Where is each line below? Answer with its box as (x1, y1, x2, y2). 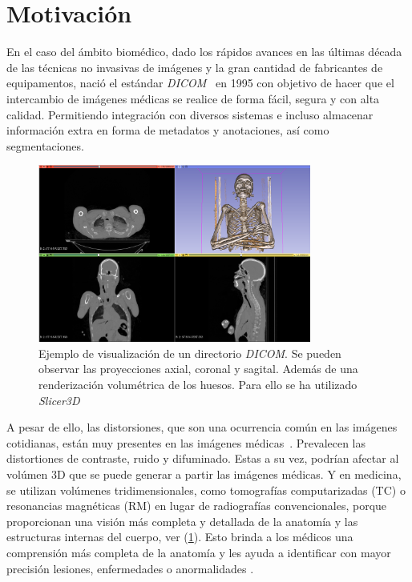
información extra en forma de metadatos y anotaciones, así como (6, 122, 329, 138)
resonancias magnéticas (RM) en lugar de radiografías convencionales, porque (6, 497, 387, 514)
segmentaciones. (6, 137, 84, 154)
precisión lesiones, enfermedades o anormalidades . (6, 560, 254, 576)
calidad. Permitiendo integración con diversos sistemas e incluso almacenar (6, 106, 374, 122)
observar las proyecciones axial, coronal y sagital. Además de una (38, 360, 358, 377)
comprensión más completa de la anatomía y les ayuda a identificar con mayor (6, 544, 391, 560)
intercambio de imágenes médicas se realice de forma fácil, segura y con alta (6, 90, 380, 106)
